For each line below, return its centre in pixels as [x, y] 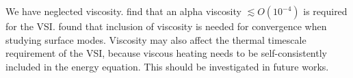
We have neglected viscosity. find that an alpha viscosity [123, 11]
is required [325, 11]
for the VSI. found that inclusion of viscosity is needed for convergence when [166, 26]
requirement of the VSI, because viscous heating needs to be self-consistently [166, 53]
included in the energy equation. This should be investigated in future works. [167, 66]
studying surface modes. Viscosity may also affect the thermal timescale [156, 39]
